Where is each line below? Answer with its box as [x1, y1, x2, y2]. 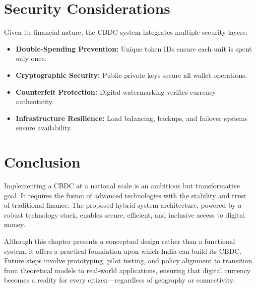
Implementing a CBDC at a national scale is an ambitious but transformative [4, 180, 240, 190]
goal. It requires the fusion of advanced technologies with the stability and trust [4, 190, 247, 200]
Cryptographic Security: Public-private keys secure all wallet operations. [15, 69, 247, 80]
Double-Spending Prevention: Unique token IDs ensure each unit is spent [15, 43, 252, 54]
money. [4, 219, 25, 230]
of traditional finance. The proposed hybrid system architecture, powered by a [4, 200, 242, 210]
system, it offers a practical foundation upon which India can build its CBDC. [4, 245, 242, 256]
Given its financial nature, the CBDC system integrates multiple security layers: [4, 27, 248, 37]
